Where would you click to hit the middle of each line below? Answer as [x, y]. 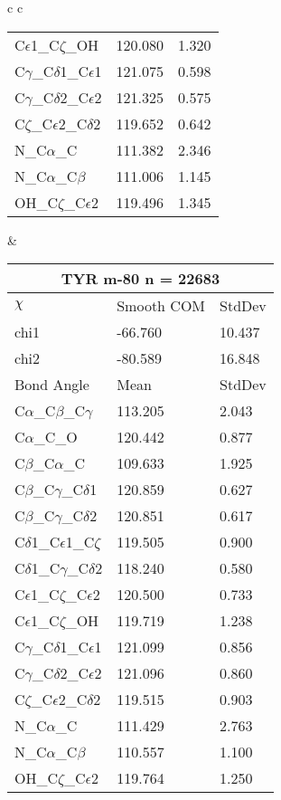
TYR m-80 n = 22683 [140, 279]
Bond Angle [52, 385]
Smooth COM [161, 306]
